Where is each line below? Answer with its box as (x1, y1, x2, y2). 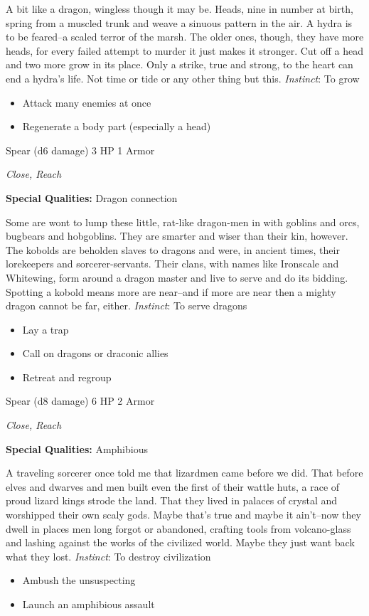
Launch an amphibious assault (22, 597, 155, 611)
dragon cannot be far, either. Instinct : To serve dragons (6, 298, 247, 313)
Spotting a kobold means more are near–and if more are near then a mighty (6, 284, 336, 299)
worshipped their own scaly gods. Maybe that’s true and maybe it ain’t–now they (6, 507, 361, 522)
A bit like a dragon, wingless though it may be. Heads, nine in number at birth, (6, 1, 353, 16)
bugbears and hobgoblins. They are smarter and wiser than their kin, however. (6, 228, 348, 243)
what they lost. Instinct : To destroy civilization (6, 548, 211, 563)
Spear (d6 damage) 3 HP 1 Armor (6, 142, 155, 157)
